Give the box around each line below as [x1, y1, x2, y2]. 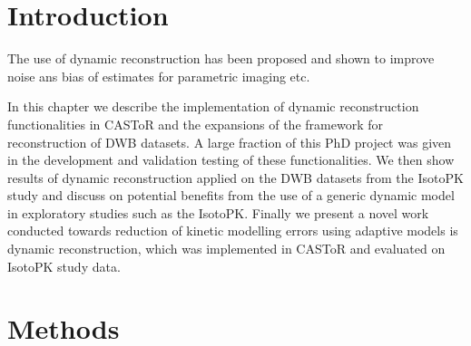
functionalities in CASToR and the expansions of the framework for [7, 114, 383, 133]
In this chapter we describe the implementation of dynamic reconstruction [7, 97, 419, 116]
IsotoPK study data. [7, 256, 121, 275]
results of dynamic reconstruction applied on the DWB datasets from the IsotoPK [7, 168, 464, 187]
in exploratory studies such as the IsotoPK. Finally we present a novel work [7, 203, 429, 222]
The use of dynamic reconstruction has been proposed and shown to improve [7, 49, 435, 68]
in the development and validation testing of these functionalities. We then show [7, 150, 455, 169]
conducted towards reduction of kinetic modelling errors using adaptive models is [7, 221, 458, 240]
